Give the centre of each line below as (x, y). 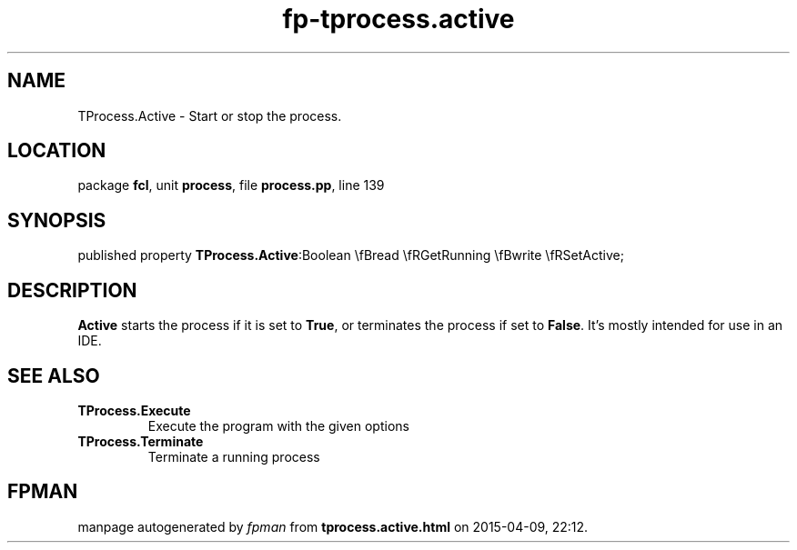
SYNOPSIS (57, 220)
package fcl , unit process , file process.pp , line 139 (231, 185)
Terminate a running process (234, 456)
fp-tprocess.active (398, 19)
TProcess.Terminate (141, 441)
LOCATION (57, 151)
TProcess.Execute (134, 410)
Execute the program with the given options (278, 425)
